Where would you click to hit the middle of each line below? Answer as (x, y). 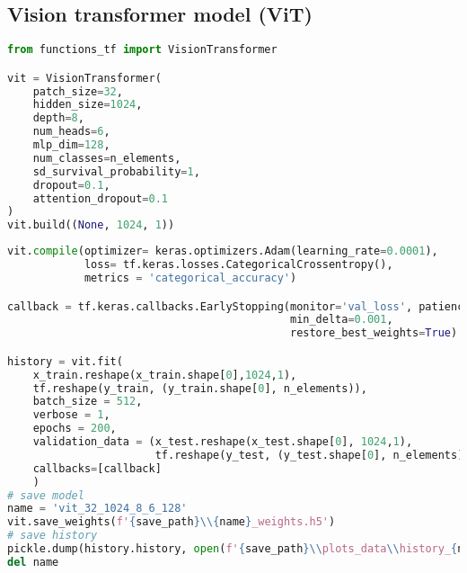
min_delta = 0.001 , (341, 320)
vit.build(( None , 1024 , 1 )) (91, 225)
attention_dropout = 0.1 (100, 198)
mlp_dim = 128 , (71, 145)
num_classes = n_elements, (107, 158)
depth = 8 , (58, 118)
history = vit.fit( (65, 361)
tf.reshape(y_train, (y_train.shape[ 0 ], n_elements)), (200, 388)
